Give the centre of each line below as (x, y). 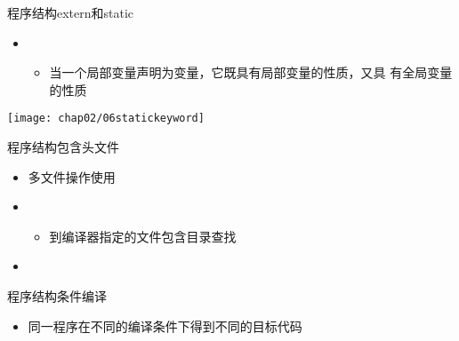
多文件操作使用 (72, 176)
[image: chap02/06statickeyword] (106, 119)
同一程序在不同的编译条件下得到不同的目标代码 (165, 325)
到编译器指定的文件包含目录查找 (143, 236)
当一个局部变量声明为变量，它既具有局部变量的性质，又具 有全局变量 (251, 72)
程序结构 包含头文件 (63, 147)
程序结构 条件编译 (57, 296)
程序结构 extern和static (71, 12)
